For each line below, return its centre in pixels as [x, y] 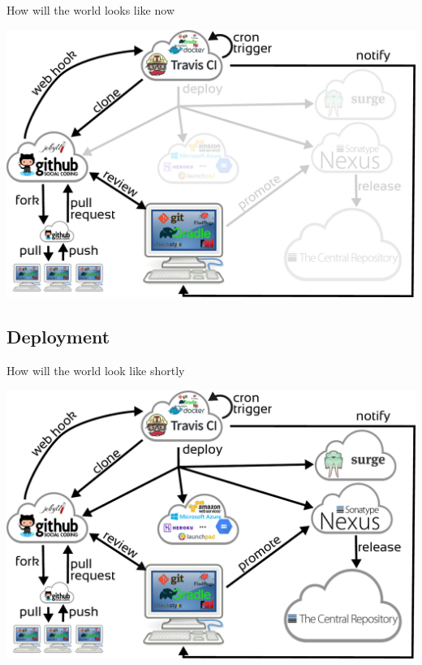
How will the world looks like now [90, 10]
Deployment [58, 337]
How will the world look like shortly [96, 371]
